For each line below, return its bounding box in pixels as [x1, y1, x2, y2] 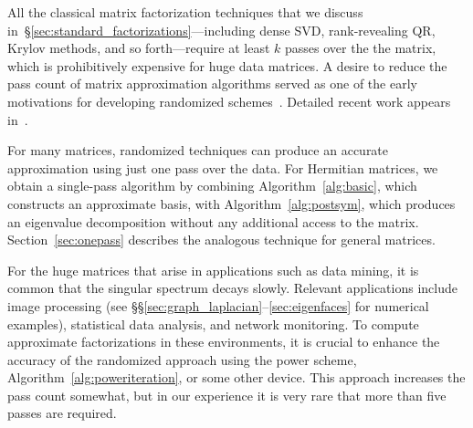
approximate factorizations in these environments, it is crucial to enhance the [7, 332, 440, 351]
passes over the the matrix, [285, 38, 436, 57]
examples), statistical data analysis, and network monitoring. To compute [7, 314, 419, 333]
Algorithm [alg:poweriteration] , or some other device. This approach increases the [7, 368, 466, 387]
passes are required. [7, 403, 117, 423]
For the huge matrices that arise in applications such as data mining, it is [7, 260, 419, 279]
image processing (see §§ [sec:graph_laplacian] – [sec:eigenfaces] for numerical [7, 296, 429, 315]
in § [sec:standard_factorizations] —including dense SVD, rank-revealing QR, [7, 20, 436, 39]
